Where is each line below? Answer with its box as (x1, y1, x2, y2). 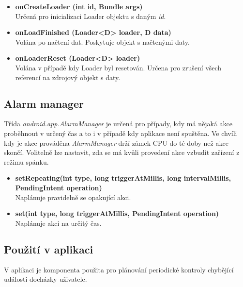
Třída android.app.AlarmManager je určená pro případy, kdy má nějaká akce (4, 118, 232, 129)
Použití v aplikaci (4, 241, 93, 256)
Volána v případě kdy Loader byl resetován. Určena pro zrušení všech (15, 62, 222, 72)
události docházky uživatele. (4, 274, 87, 284)
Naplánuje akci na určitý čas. (15, 218, 102, 228)
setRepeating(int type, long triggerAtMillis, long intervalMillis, (15, 173, 231, 183)
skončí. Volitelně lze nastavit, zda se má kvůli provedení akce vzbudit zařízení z (4, 147, 240, 157)
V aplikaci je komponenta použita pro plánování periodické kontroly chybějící (4, 264, 234, 274)
